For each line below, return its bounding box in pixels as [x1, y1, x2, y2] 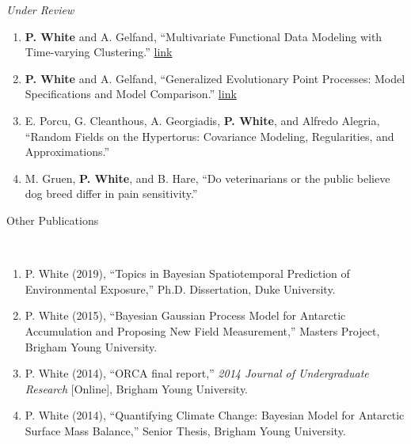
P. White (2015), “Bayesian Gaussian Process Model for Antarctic [25, 307, 346, 324]
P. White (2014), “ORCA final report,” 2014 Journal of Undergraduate [25, 365, 369, 381]
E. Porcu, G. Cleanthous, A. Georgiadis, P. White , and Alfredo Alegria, [25, 112, 380, 128]
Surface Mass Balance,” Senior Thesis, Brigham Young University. [25, 422, 346, 438]
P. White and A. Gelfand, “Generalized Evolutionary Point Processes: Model [25, 70, 405, 86]
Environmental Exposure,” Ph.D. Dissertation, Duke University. [25, 280, 336, 297]
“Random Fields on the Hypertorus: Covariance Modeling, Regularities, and [25, 127, 394, 144]
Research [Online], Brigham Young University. [25, 380, 249, 397]
